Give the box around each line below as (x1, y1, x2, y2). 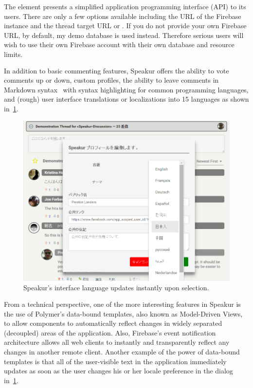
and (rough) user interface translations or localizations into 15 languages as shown (4, 94, 249, 104)
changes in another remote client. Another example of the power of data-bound (4, 346, 240, 356)
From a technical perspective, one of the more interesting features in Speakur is (4, 299, 241, 309)
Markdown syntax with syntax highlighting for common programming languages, (4, 84, 249, 94)
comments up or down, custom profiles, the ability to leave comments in (4, 75, 219, 85)
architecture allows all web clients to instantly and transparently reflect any (4, 337, 230, 347)
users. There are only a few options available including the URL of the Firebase (4, 11, 241, 21)
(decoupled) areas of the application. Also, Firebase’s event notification (4, 327, 216, 337)
